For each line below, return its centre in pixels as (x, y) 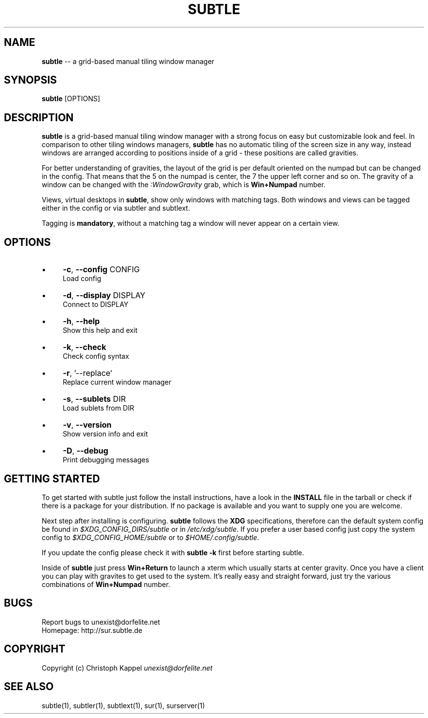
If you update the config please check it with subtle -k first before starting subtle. (173, 552)
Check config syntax (96, 356)
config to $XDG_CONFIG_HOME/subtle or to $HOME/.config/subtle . (150, 537)
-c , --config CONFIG (101, 270)
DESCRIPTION (39, 117)
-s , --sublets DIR (94, 399)
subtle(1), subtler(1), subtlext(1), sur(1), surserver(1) (123, 705)
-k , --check (85, 347)
